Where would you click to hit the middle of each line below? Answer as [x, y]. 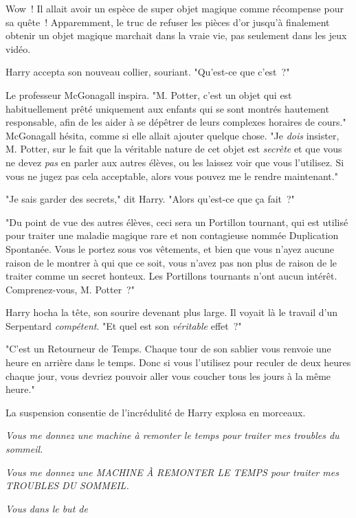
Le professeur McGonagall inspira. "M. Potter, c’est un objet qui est [149, 94]
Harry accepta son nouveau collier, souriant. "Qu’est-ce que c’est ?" [148, 72]
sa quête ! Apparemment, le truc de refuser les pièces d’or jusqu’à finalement [168, 22]
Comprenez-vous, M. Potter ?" [70, 289]
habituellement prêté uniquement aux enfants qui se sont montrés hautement [167, 108]
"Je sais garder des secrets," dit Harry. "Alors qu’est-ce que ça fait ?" [150, 199]
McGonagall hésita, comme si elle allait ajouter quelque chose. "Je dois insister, [173, 135]
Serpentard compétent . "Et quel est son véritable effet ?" [124, 325]
